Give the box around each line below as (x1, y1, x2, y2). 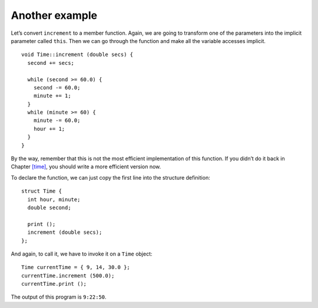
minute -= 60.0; (33, 117, 81, 124)
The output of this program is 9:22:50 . (11, 293, 107, 300)
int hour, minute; (27, 196, 81, 203)
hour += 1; (33, 125, 65, 132)
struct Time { (21, 188, 62, 194)
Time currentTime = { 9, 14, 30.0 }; (21, 264, 131, 271)
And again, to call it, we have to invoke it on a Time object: (11, 250, 153, 257)
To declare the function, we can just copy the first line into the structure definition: (11, 174, 210, 181)
